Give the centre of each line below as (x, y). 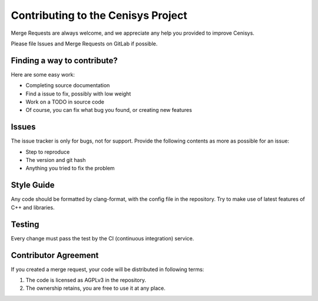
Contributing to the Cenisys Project (99, 15)
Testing (25, 224)
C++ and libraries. (33, 207)
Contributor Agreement (55, 255)
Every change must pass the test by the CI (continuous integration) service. (102, 238)
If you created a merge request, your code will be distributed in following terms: (107, 269)
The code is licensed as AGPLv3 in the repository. (86, 280)
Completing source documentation (68, 85)
